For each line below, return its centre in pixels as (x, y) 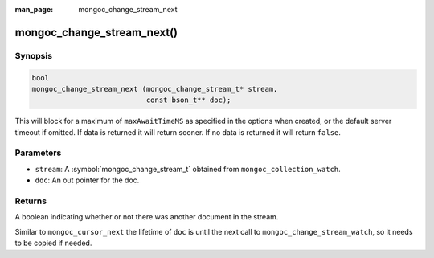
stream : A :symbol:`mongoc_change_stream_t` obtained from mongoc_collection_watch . (188, 169)
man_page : (34, 9)
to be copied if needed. (53, 243)
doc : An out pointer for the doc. (87, 180)
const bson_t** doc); (188, 100)
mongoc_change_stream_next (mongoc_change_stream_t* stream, (155, 89)
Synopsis (33, 55)
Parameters (38, 153)
